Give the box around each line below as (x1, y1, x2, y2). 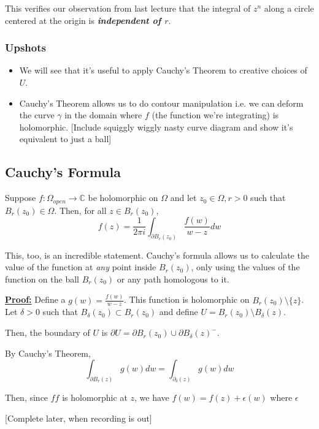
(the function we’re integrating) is (152, 108, 279, 121)
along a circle (264, 2, 314, 14)
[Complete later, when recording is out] (5, 411, 152, 424)
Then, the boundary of (5, 326, 90, 339)
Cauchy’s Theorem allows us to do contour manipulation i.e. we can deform (19, 96, 304, 109)
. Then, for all (54, 203, 107, 216)
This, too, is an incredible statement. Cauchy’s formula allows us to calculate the (5, 248, 309, 261)
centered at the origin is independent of (5, 13, 161, 26)
